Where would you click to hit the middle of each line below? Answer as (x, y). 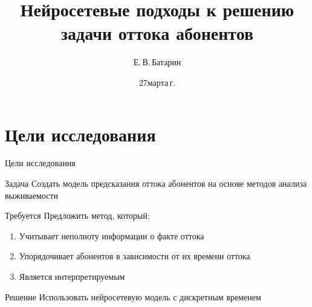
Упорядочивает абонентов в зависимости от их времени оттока (135, 256)
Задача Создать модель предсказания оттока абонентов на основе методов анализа (156, 183)
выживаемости (32, 195)
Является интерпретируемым (72, 276)
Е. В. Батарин (157, 62)
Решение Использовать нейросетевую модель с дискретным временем (133, 296)
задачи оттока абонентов (157, 33)
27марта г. (157, 82)
